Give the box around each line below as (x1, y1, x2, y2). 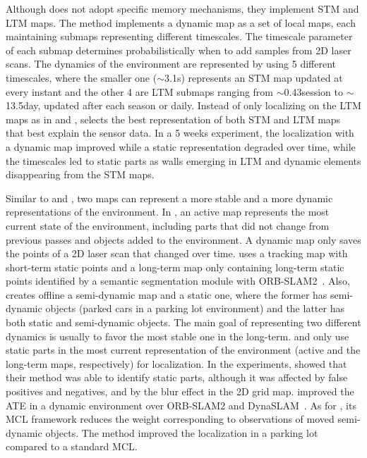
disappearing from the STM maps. (6, 167, 155, 182)
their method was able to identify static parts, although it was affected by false (6, 370, 348, 385)
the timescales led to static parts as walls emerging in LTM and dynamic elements (6, 153, 361, 168)
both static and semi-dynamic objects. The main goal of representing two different (6, 315, 361, 330)
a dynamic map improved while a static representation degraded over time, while (6, 139, 356, 154)
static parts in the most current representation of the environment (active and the (6, 342, 361, 357)
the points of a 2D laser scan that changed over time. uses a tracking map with (6, 246, 348, 261)
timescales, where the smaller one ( (6, 70, 157, 85)
